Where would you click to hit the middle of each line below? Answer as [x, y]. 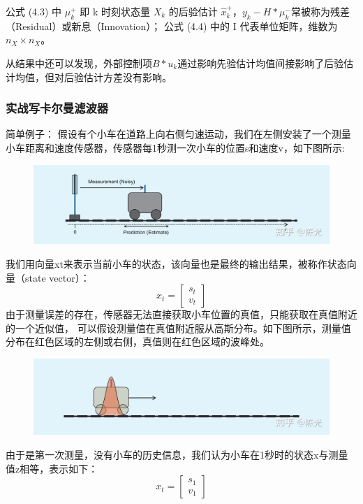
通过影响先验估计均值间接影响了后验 [261, 63]
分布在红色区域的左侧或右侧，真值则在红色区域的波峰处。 [138, 341]
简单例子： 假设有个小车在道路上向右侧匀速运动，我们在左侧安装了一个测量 [178, 134]
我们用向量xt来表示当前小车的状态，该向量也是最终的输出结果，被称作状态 [176, 264]
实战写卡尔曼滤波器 [57, 108]
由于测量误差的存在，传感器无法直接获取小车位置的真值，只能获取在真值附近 [181, 314]
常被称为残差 [320, 11]
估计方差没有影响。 [127, 77]
